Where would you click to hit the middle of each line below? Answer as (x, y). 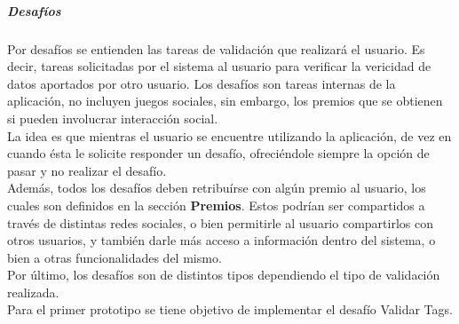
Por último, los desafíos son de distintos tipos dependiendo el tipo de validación (224, 275)
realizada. (33, 292)
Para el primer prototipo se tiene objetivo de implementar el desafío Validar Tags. (230, 309)
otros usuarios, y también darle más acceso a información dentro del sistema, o (222, 240)
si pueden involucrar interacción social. (113, 118)
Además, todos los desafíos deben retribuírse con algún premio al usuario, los (217, 188)
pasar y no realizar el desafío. (87, 170)
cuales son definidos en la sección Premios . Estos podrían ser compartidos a (216, 205)
